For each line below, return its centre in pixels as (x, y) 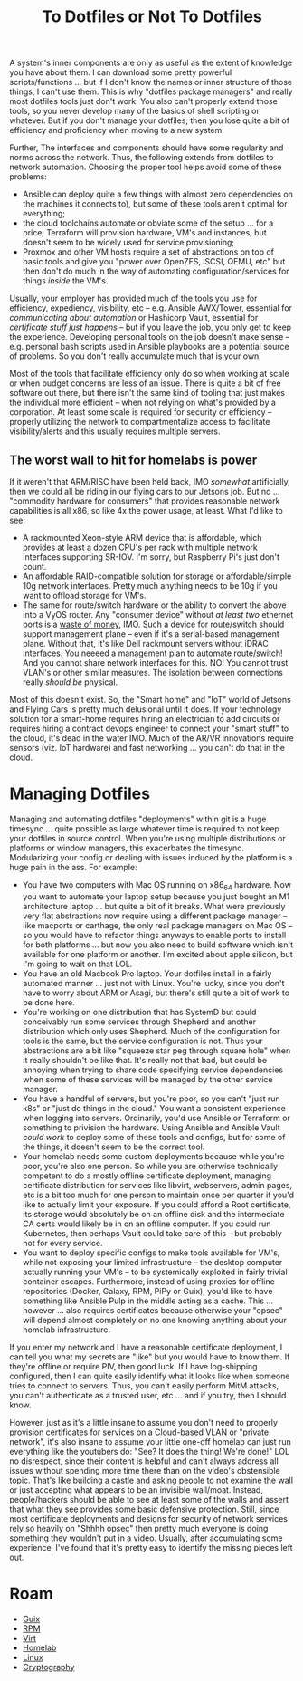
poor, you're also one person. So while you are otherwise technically (150, 1166)
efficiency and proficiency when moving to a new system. (117, 130)
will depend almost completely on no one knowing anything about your (155, 1320)
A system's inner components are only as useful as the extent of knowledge (151, 63)
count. (34, 567)
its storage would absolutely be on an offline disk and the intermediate (153, 1214)
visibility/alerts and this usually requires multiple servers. (115, 431)
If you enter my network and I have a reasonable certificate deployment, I (146, 1347)
